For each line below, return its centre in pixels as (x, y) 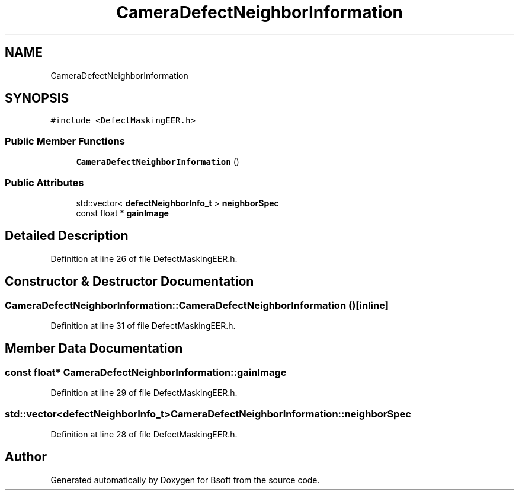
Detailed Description (67, 236)
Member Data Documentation (94, 349)
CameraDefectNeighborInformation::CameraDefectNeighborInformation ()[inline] (197, 305)
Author (26, 457)
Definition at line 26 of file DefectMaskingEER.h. (144, 258)
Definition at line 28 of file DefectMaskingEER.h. (144, 434)
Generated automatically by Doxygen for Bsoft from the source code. (185, 480)
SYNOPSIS (37, 98)
